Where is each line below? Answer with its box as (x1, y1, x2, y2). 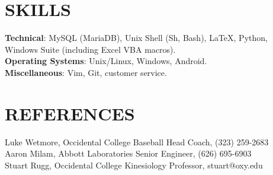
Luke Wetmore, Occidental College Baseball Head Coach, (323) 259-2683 (5, 135, 269, 148)
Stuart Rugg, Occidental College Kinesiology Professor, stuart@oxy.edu (5, 158, 263, 171)
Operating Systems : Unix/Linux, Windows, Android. (5, 55, 207, 67)
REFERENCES (5, 101, 135, 125)
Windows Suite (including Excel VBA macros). (5, 43, 176, 55)
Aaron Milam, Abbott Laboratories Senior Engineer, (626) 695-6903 (5, 147, 252, 160)
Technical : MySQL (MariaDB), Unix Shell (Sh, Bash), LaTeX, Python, (5, 31, 268, 44)
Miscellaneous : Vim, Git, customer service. (5, 66, 167, 78)
